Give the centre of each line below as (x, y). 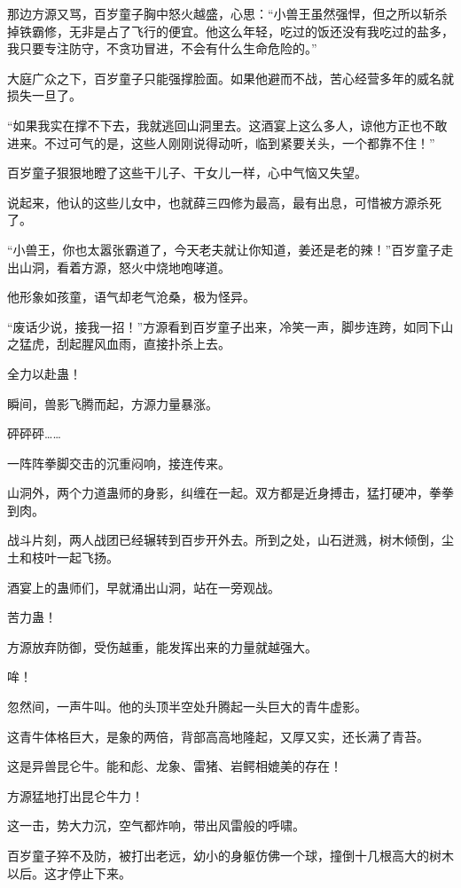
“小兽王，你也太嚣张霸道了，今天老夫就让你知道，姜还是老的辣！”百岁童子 (224, 249)
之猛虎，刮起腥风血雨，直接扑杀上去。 (119, 344)
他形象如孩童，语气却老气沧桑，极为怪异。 (131, 297)
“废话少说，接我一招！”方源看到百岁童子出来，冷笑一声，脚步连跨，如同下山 (230, 326)
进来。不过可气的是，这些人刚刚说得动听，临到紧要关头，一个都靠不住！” (221, 142)
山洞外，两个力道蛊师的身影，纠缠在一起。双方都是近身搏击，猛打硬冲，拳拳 (230, 493)
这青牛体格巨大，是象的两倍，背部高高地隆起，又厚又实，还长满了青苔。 (218, 736)
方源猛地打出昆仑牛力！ (75, 795)
